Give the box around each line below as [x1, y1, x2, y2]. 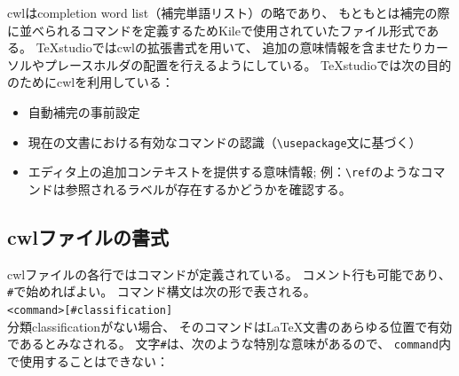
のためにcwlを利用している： [7, 73, 174, 91]
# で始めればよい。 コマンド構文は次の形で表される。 [7, 282, 316, 301]
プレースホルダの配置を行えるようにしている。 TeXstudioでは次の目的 [44, 55, 452, 74]
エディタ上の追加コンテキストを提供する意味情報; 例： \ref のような [28, 162, 421, 181]
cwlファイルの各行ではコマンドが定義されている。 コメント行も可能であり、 [7, 264, 451, 283]
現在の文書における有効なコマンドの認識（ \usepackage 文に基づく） [28, 132, 422, 151]
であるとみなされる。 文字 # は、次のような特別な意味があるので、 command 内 [7, 334, 451, 353]
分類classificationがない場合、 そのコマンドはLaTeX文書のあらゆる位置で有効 [7, 317, 453, 335]
